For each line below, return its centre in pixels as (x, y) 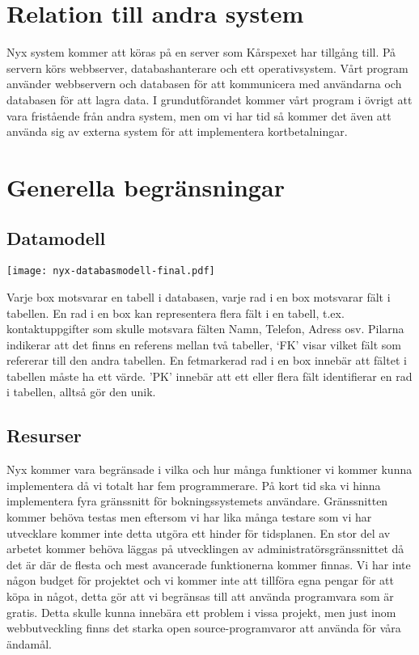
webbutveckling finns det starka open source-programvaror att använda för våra (204, 628)
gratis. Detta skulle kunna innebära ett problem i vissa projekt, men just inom (201, 612)
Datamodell (56, 238)
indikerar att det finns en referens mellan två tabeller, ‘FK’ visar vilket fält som (204, 344)
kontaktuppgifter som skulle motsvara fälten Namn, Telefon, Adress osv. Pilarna (205, 329)
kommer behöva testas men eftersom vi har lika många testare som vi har (189, 517)
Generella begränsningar (146, 186)
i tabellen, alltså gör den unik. (81, 392)
